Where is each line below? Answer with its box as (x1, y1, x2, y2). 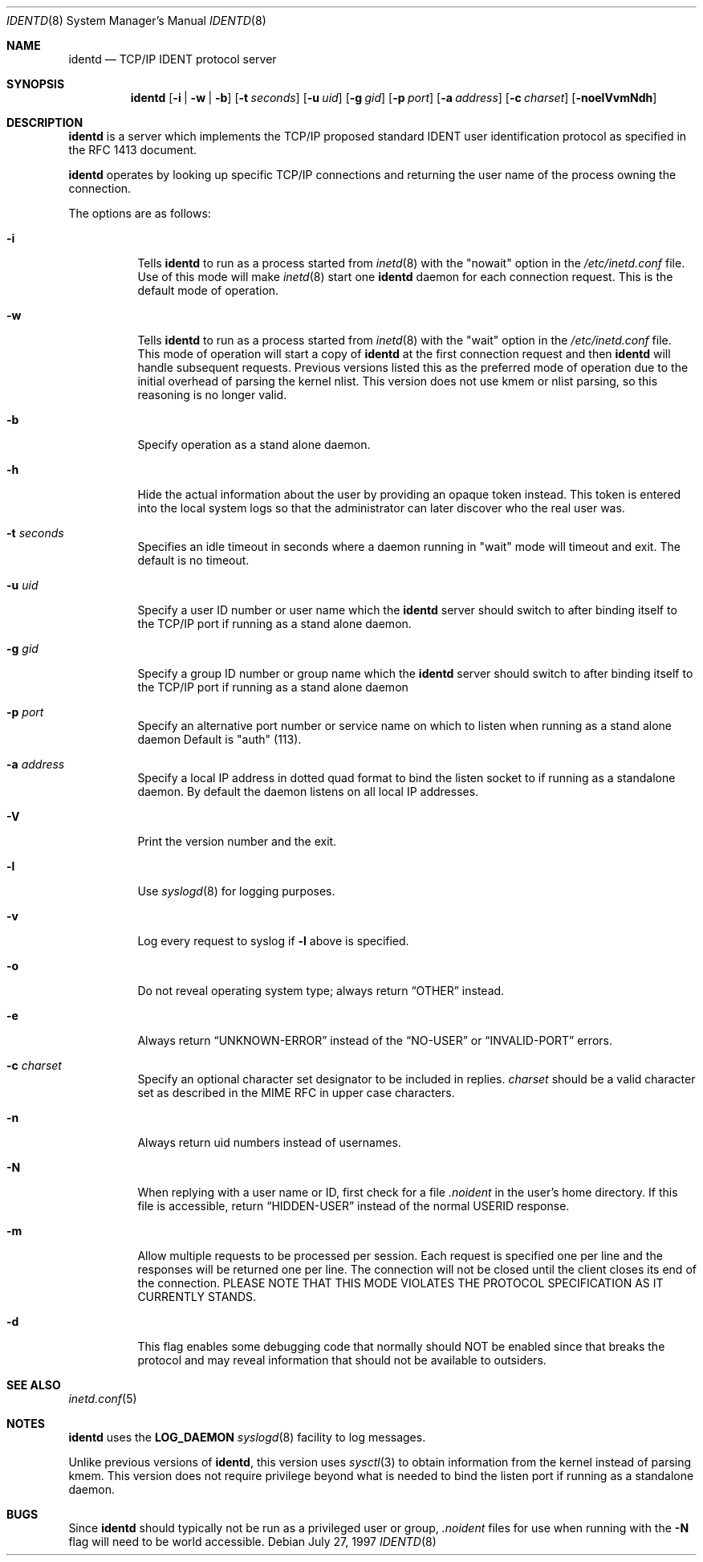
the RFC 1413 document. (68, 143, 197, 157)
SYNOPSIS (6, 77, 65, 91)
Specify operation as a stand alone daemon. (137, 438, 371, 451)
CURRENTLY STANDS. (137, 1290, 257, 1303)
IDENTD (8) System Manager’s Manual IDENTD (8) (6, 14, 266, 27)
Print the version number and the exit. (137, 834, 337, 848)
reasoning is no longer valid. (137, 388, 287, 402)
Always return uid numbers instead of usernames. (137, 1136, 401, 1149)
